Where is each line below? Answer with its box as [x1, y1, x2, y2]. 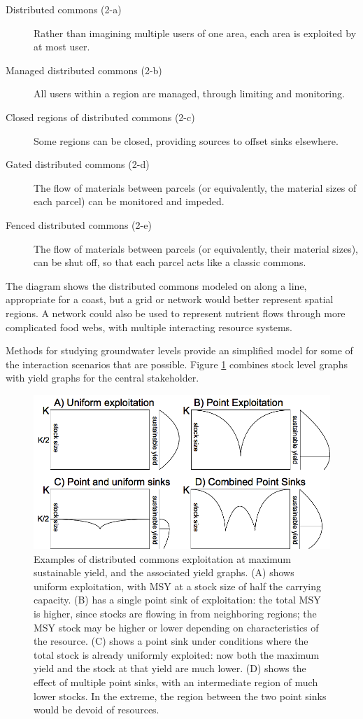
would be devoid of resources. [34, 702, 159, 717]
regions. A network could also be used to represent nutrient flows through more [6, 305, 346, 320]
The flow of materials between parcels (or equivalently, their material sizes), [34, 241, 359, 256]
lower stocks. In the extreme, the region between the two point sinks [34, 688, 327, 703]
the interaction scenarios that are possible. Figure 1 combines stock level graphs [6, 356, 348, 371]
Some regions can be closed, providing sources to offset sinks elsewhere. [34, 133, 339, 148]
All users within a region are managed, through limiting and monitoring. [34, 86, 345, 101]
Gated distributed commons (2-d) [6, 157, 150, 172]
